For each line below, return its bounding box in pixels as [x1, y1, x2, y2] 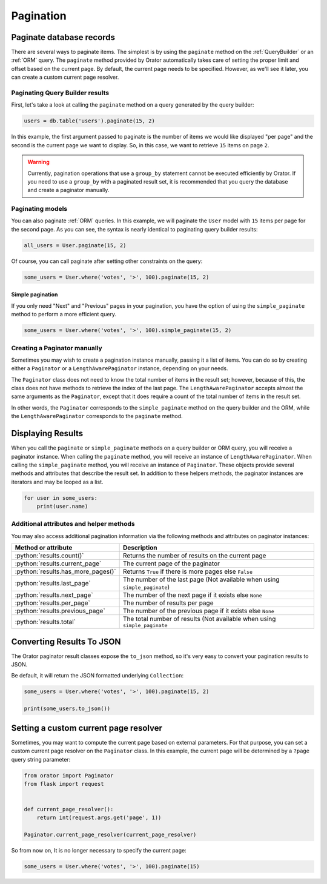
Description [122, 543, 157, 552]
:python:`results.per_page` [15, 599, 91, 607]
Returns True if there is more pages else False [122, 567, 253, 576]
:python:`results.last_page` [15, 579, 91, 588]
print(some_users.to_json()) [24, 705, 111, 712]
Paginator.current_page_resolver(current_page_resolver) [24, 831, 197, 839]
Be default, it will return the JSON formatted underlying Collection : [11, 672, 184, 679]
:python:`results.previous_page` [15, 607, 105, 615]
